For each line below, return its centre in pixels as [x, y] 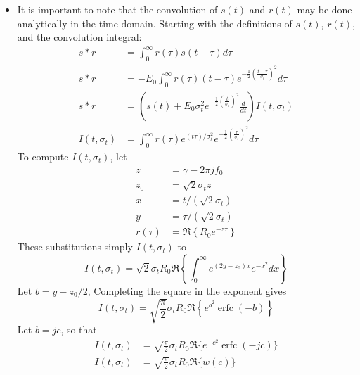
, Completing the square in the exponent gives [187, 290]
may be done [324, 9]
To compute [43, 156]
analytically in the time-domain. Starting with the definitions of [155, 23]
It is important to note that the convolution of [117, 9]
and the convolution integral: [79, 37]
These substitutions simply [75, 247]
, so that [79, 329]
